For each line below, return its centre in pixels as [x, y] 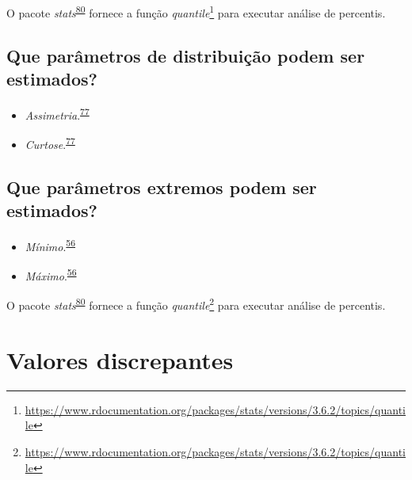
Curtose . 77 [50, 143]
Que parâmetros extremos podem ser [162, 187]
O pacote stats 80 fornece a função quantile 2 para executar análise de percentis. [196, 304]
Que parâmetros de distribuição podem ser [186, 55]
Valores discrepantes [120, 359]
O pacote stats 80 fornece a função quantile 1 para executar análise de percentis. [196, 11]
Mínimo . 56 [50, 245]
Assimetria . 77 [57, 113]
